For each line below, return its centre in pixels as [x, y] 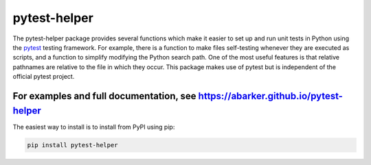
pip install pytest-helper [72, 145]
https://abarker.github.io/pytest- [271, 96]
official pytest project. [44, 77]
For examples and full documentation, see [104, 96]
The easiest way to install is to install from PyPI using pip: [94, 127]
